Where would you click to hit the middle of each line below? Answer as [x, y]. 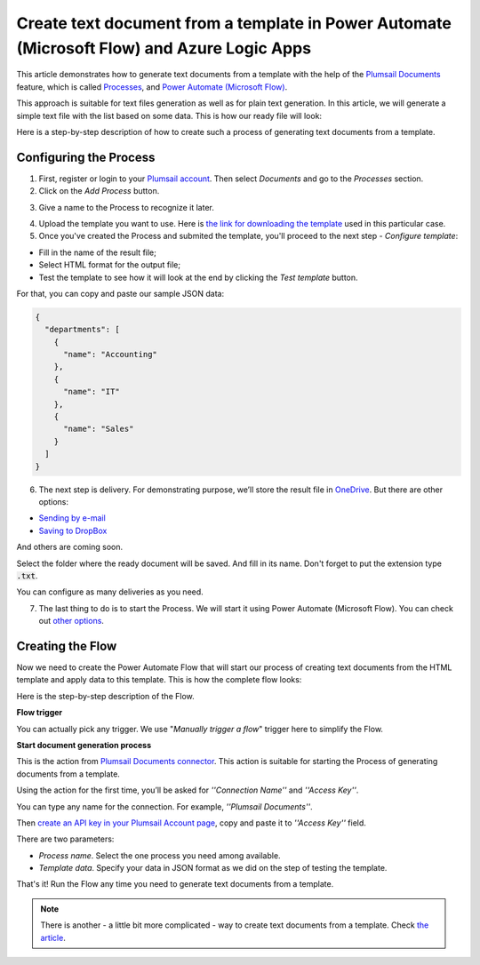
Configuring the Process [86, 157]
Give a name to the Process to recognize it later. [127, 207]
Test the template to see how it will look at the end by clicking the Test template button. [199, 277]
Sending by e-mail [72, 518]
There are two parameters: [65, 839]
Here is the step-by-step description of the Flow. [105, 696]
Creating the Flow [67, 646]
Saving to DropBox [73, 530]
